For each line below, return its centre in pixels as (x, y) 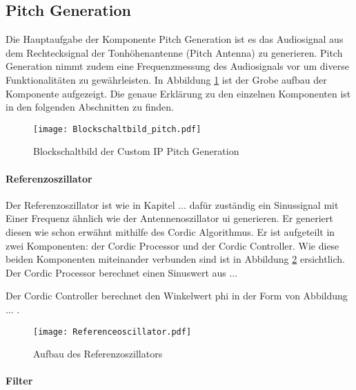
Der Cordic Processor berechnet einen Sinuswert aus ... (122, 272)
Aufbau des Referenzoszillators (98, 354)
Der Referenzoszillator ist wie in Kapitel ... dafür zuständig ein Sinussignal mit (172, 204)
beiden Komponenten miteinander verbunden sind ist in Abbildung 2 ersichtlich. (175, 259)
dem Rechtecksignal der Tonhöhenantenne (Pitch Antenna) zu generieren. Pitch (174, 52)
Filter (19, 381)
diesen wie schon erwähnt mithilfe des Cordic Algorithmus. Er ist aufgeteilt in (170, 232)
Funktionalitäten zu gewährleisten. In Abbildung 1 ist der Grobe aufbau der (166, 79)
